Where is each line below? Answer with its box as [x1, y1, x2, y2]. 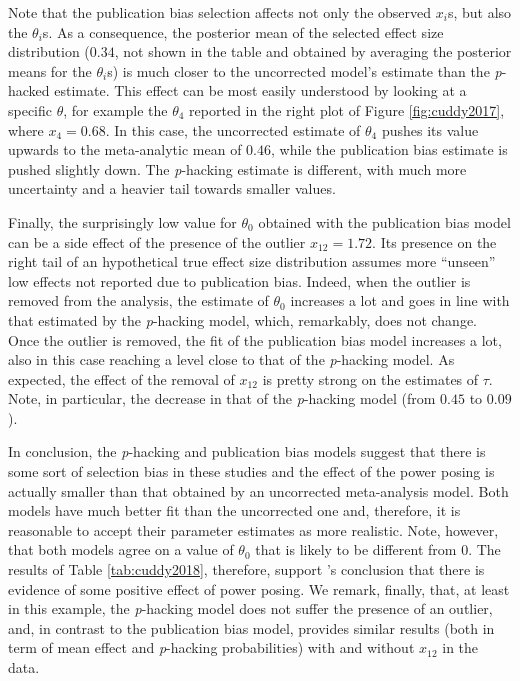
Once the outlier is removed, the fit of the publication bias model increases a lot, [8, 329, 502, 350]
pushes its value [381, 119, 479, 140]
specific [8, 99, 53, 120]
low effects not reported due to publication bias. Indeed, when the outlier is [8, 270, 471, 291]
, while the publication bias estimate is [271, 139, 508, 160]
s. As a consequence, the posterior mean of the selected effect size [42, 21, 444, 42]
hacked [8, 80, 50, 101]
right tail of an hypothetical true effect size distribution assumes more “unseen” [8, 251, 496, 272]
